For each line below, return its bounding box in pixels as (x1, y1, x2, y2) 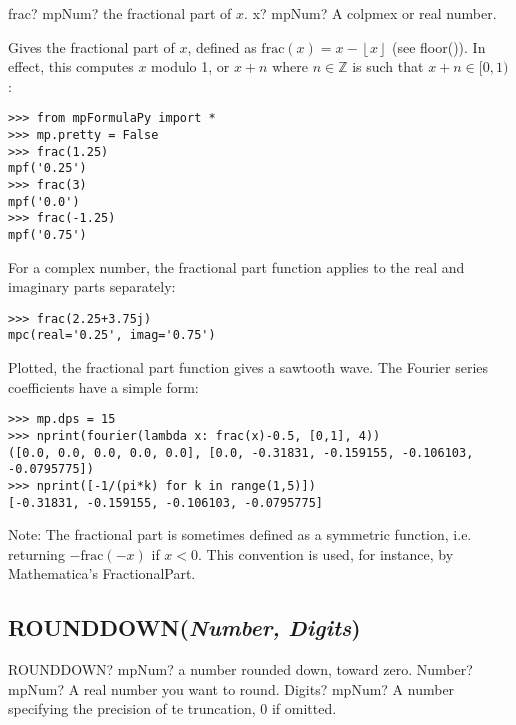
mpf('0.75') (8, 227, 87, 242)
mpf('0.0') (8, 194, 80, 209)
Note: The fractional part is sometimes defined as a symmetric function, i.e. (8, 524, 472, 545)
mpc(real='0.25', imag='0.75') (8, 328, 216, 343)
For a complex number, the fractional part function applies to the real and (8, 256, 465, 277)
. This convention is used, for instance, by (198, 543, 454, 564)
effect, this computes (8, 56, 134, 77)
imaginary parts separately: (8, 276, 176, 297)
